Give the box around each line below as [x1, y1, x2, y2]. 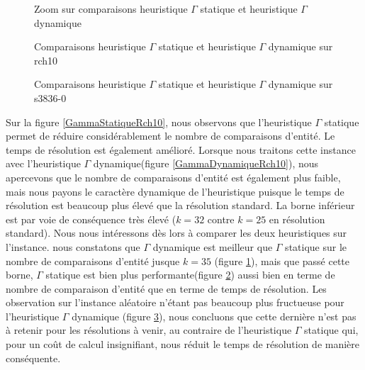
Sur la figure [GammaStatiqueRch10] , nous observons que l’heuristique [6, 114, 312, 129]
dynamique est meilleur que [152, 239, 273, 254]
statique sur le [285, 239, 347, 254]
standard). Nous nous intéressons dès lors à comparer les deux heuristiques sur [6, 225, 347, 240]
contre [207, 211, 235, 226]
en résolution [269, 211, 325, 226]
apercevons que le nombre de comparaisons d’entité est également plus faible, [6, 169, 341, 184]
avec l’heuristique [6, 156, 81, 171]
